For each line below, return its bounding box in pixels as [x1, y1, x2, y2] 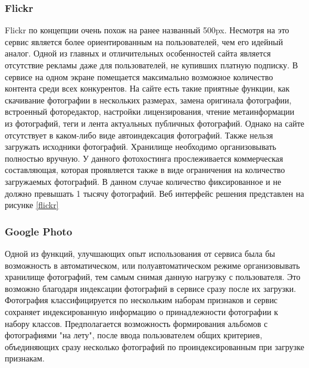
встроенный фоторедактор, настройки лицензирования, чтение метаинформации [5, 105, 295, 118]
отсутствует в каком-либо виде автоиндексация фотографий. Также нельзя [5, 128, 273, 141]
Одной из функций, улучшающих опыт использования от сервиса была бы [5, 247, 275, 259]
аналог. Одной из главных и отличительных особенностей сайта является [5, 47, 271, 59]
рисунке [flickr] [5, 199, 59, 211]
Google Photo [5, 224, 73, 238]
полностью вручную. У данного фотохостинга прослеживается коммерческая [5, 152, 283, 164]
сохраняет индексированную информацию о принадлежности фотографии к [5, 305, 279, 317]
